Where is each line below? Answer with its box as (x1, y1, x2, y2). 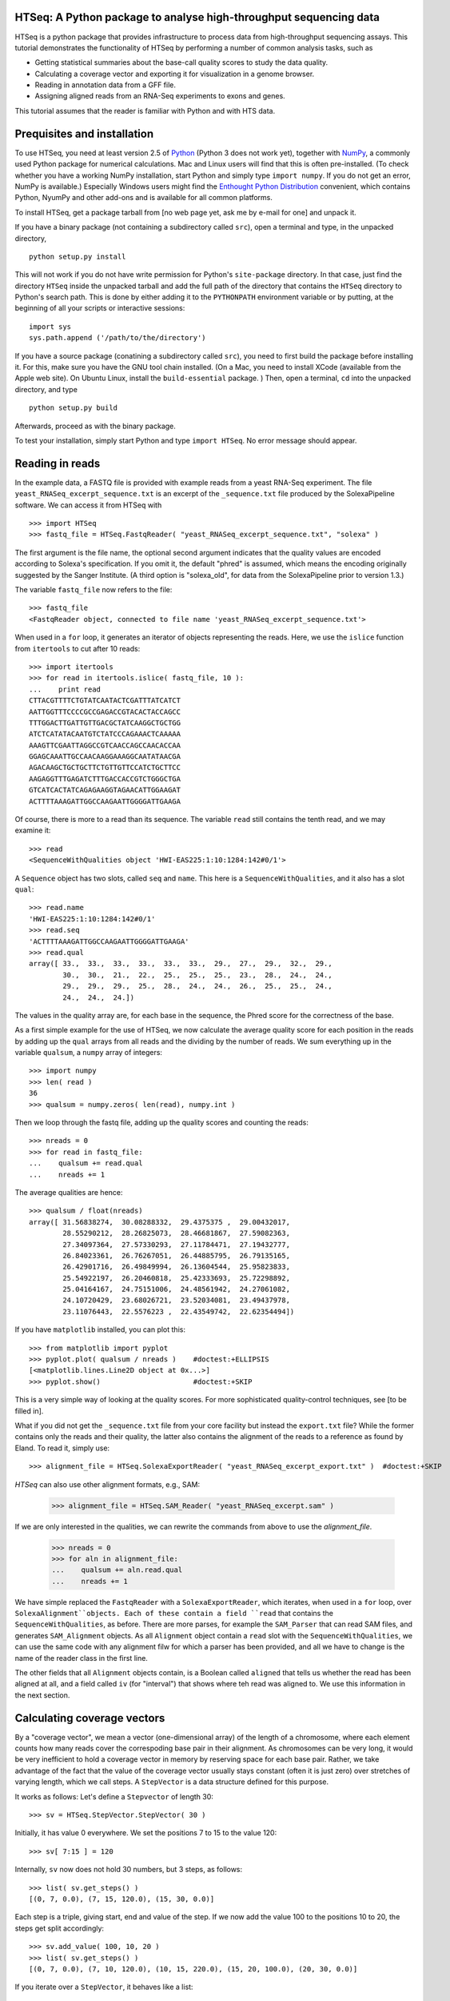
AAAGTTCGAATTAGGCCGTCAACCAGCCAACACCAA (29, 740, 181, 750)
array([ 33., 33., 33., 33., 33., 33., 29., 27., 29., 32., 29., (29, 959, 333, 968)
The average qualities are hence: (14, 1187, 123, 1197)
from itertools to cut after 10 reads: (14, 644, 141, 653)
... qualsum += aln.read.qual (51, 1566, 183, 1574)
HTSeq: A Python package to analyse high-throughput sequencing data (14, 10, 380, 24)
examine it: (14, 825, 51, 836)
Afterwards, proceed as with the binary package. (14, 421, 176, 431)
